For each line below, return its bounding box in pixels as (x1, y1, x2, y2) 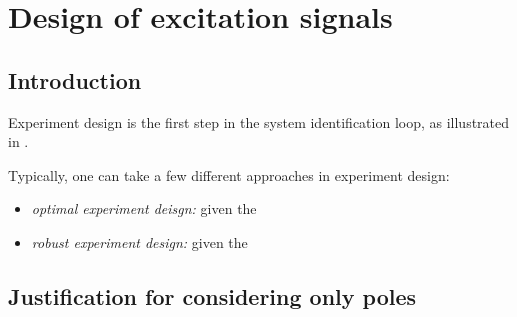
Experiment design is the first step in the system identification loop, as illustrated (8, 111, 510, 132)
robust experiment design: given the (31, 231, 248, 252)
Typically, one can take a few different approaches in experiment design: (8, 164, 450, 185)
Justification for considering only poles (8, 280, 417, 311)
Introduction (8, 64, 142, 95)
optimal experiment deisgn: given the (31, 198, 257, 219)
